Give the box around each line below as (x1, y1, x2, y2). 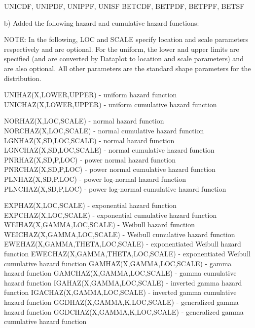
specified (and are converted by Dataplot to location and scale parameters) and (4, 53, 244, 64)
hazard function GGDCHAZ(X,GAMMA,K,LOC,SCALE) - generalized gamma (4, 306, 244, 317)
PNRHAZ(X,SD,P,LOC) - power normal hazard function (4, 154, 176, 164)
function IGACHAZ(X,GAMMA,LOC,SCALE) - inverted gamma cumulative (4, 287, 237, 297)
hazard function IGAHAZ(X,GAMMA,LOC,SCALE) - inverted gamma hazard (4, 277, 242, 287)
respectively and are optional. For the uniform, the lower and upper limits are (4, 43, 239, 54)
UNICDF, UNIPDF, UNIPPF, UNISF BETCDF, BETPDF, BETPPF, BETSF (4, 1, 245, 11)
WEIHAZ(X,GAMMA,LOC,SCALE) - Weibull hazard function (4, 219, 195, 230)
